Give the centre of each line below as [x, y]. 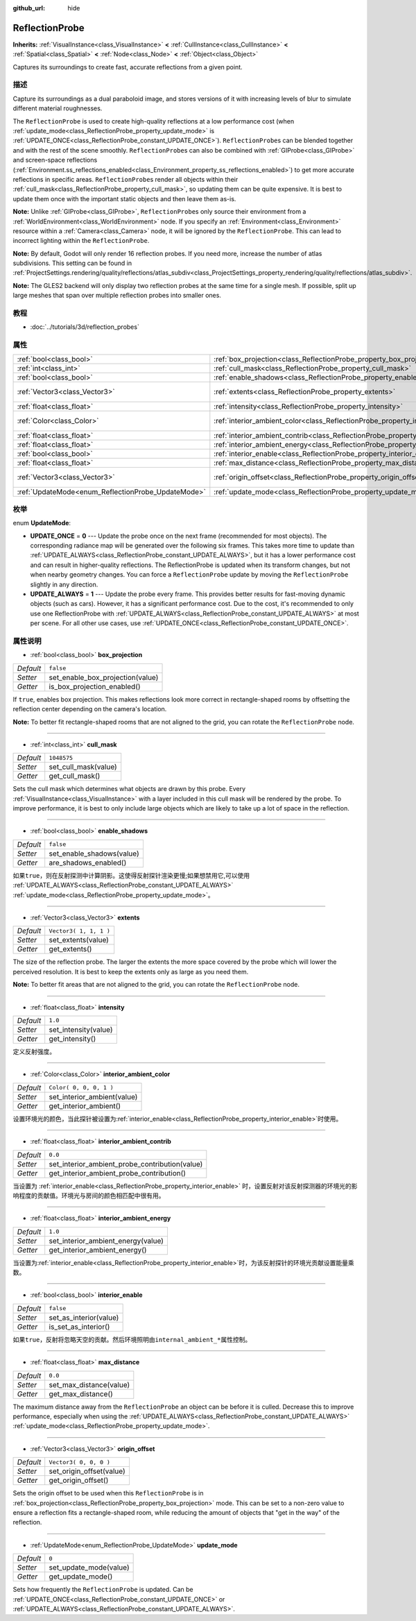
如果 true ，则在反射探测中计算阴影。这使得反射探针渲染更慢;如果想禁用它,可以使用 [131, 875]
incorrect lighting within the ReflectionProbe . [81, 241]
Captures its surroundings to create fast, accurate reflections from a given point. [128, 67]
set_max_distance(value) [89, 1384]
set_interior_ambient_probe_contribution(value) [126, 1164]
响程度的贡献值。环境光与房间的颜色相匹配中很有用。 [89, 1195]
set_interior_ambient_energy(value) [106, 1241]
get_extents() [70, 949]
